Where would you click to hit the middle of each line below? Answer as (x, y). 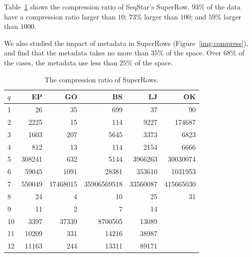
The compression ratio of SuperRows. (102, 79)
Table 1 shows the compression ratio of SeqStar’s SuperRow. (97, 6)
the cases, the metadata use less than (61, 62)
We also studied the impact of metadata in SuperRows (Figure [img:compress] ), (126, 43)
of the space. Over (194, 53)
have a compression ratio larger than (60, 16)
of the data (224, 6)
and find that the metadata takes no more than (76, 53)
